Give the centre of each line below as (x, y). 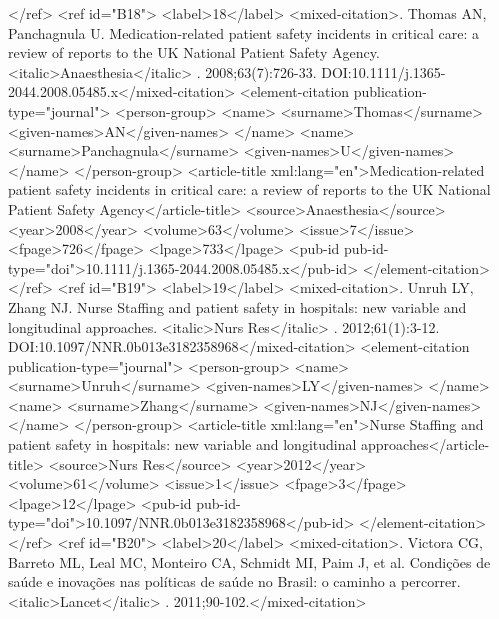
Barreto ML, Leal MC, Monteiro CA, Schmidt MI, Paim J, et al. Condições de (249, 561)
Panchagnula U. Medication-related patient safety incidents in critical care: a (244, 32)
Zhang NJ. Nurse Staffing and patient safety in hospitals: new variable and (237, 306)
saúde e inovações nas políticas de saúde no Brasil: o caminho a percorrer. (234, 581)
